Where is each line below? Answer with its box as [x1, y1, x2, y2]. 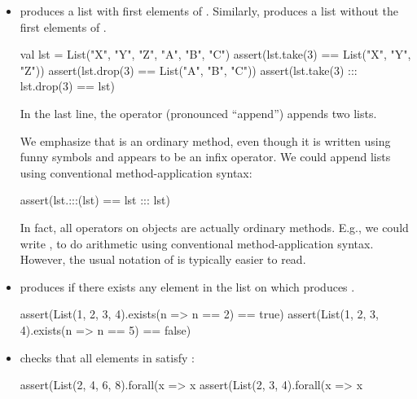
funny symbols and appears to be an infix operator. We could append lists [20, 148, 391, 165]
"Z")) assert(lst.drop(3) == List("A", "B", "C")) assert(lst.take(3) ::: [20, 61, 358, 78]
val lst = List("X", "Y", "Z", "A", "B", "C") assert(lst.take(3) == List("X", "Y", [20, 46, 411, 63]
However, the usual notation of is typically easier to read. [20, 251, 306, 268]
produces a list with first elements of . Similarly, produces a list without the [20, 2, 398, 19]
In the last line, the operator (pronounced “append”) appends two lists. [20, 104, 377, 121]
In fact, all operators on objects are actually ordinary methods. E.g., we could [20, 218, 409, 235]
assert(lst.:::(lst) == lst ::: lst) [20, 191, 170, 208]
